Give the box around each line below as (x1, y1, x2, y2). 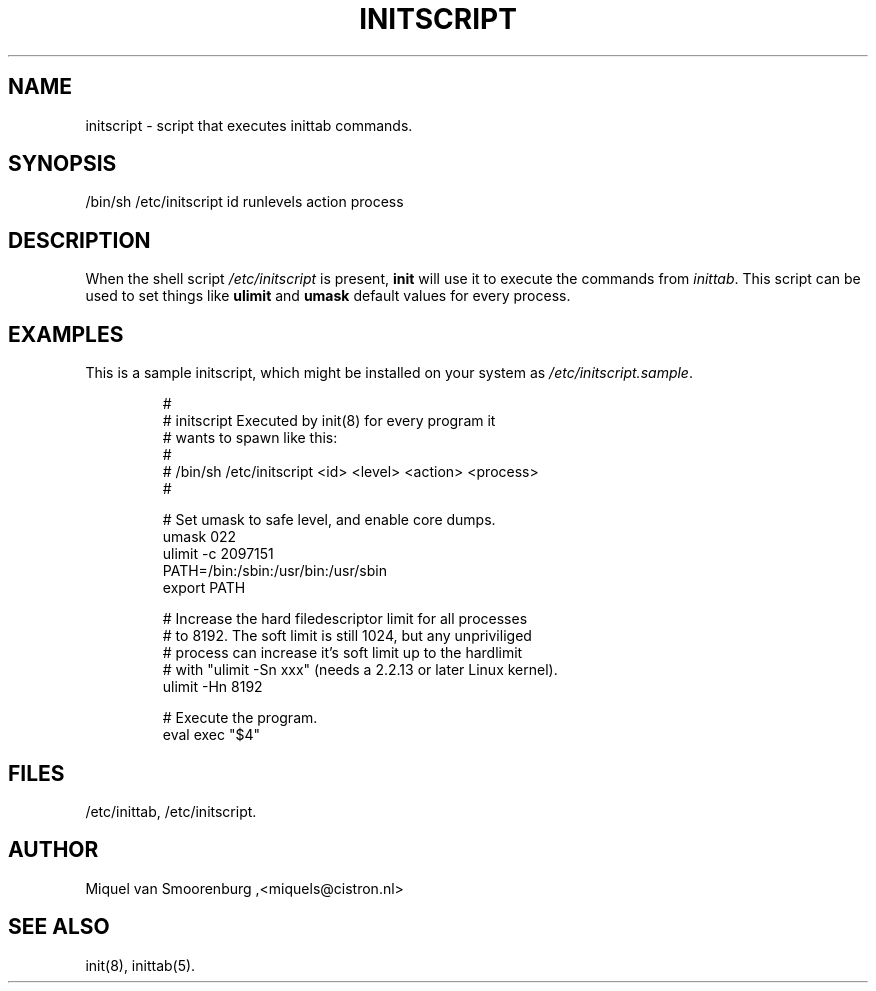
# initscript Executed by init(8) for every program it (162, 412, 496, 430)
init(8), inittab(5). (85, 956, 196, 974)
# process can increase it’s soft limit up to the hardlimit (162, 644, 523, 662)
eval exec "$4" (162, 726, 261, 744)
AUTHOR (8, 837, 99, 863)
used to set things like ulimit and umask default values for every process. (85, 287, 571, 305)
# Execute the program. (162, 709, 318, 727)
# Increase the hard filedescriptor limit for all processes (162, 610, 528, 628)
